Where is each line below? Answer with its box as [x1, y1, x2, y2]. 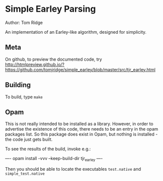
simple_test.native [5, 171, 45, 177]
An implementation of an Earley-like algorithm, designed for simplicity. [5, 29, 147, 35]
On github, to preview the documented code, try [5, 56, 102, 62]
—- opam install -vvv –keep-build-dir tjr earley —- [5, 156, 103, 162]
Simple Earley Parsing [5, 3, 96, 15]
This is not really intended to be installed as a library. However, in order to [5, 121, 153, 127]
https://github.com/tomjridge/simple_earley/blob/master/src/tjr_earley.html [5, 67, 156, 72]
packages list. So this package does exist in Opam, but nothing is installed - [5, 131, 158, 137]
